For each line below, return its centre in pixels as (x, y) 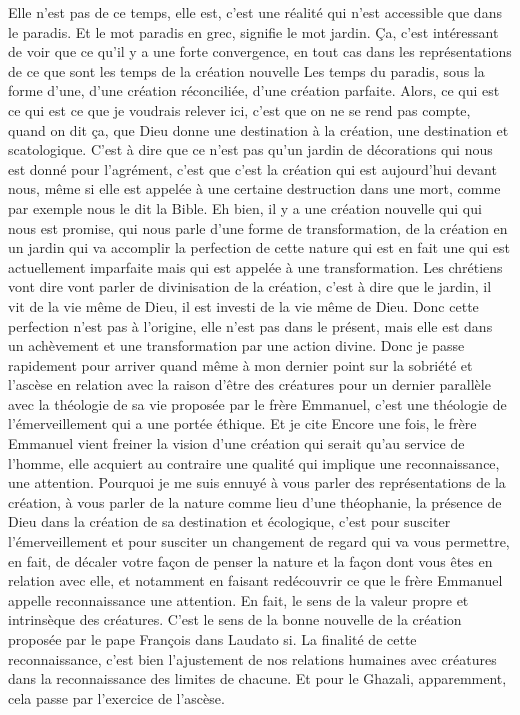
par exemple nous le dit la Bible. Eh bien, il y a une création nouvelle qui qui (245, 207)
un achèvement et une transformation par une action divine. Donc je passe (236, 345)
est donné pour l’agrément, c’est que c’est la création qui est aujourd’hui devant (252, 168)
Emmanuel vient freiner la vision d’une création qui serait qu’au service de (236, 443)
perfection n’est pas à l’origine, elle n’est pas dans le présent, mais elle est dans (250, 325)
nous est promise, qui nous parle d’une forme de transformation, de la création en (258, 227)
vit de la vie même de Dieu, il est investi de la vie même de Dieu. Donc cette (243, 305)
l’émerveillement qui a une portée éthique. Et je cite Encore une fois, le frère (242, 423)
